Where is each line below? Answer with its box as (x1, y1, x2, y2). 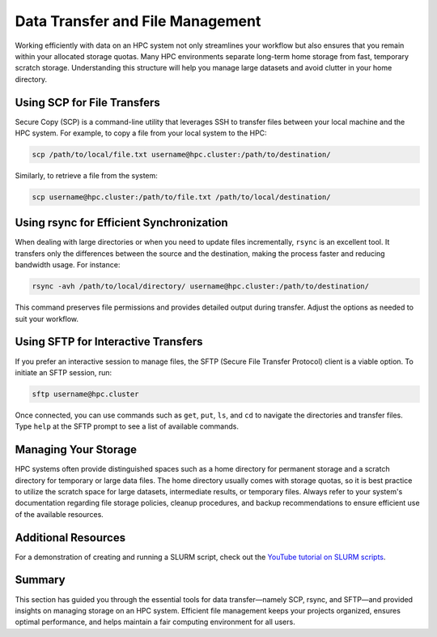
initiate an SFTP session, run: (15, 367, 112, 377)
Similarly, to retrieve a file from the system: (15, 170, 158, 180)
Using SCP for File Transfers (15, 96, 161, 109)
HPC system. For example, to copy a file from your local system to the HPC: (15, 128, 267, 138)
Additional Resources (15, 531, 125, 545)
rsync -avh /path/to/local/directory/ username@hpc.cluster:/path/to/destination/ (32, 282, 370, 291)
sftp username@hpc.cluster (32, 389, 139, 399)
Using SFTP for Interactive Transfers (15, 335, 203, 348)
